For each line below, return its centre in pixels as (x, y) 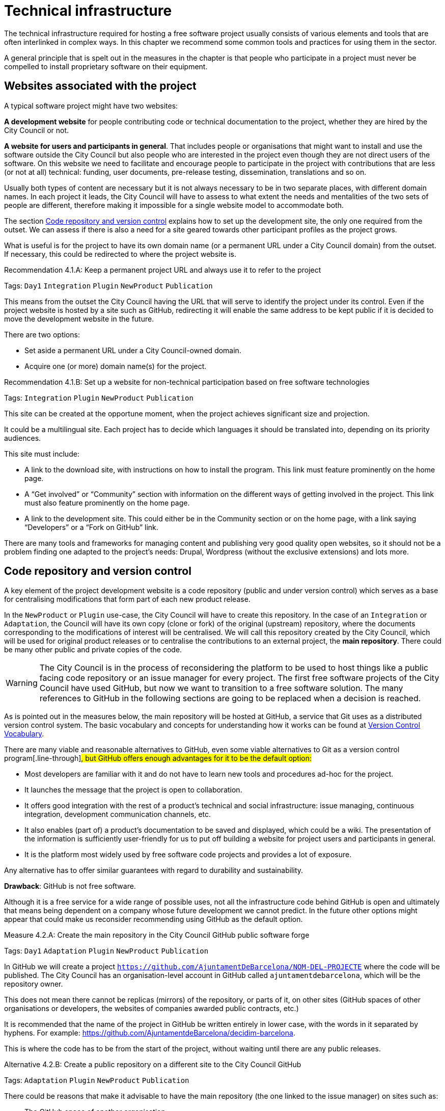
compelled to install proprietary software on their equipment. (106, 66)
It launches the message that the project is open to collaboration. (133, 790)
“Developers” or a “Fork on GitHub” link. (91, 527)
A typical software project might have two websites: (91, 105)
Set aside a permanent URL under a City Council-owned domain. (133, 350)
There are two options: (42, 334)
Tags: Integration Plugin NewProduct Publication (99, 398)
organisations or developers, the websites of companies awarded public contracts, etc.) (151, 1009)
